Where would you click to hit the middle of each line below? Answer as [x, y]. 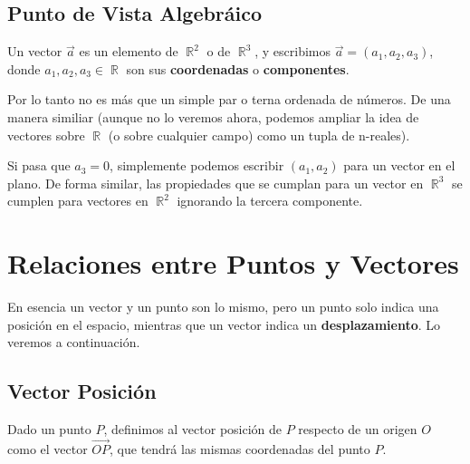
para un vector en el [399, 165]
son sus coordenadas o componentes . [238, 68]
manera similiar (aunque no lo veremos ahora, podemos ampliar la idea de [213, 116]
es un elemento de [129, 51]
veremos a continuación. [74, 342]
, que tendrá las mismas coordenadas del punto [240, 448]
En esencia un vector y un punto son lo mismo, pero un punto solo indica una [223, 307]
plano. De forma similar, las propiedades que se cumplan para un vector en [216, 183]
